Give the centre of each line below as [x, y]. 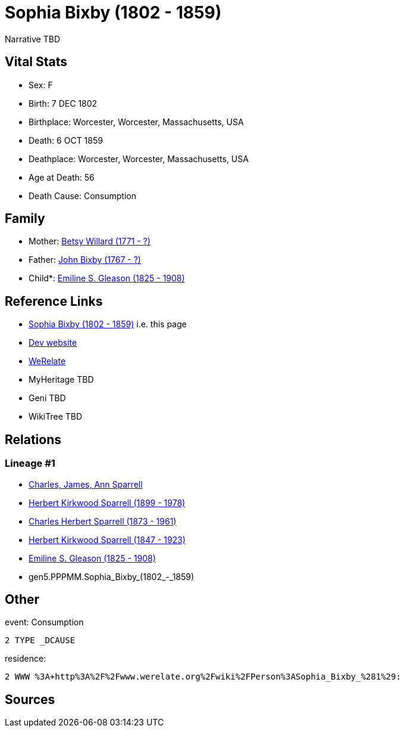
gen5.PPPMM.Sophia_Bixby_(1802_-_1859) [112, 576]
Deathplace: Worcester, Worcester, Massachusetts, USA [139, 159]
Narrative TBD [32, 39]
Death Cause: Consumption [82, 196]
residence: [26, 659]
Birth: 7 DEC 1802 [63, 103]
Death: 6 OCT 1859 [66, 140]
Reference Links [54, 301]
